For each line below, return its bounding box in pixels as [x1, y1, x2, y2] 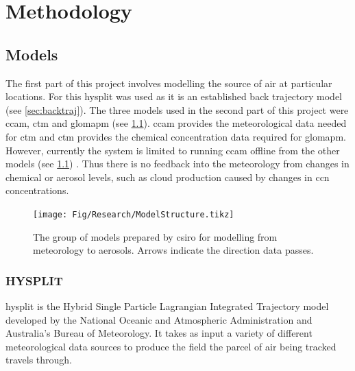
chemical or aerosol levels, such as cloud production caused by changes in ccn [5, 169, 330, 184]
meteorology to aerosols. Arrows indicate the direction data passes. [33, 243, 314, 257]
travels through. [5, 352, 73, 367]
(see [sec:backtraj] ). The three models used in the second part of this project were [5, 102, 349, 117]
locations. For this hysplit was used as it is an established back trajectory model [5, 89, 343, 104]
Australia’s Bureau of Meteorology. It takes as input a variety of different [5, 326, 313, 340]
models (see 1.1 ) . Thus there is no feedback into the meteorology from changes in [5, 156, 350, 171]
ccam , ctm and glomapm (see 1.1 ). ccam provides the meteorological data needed [5, 116, 347, 130]
